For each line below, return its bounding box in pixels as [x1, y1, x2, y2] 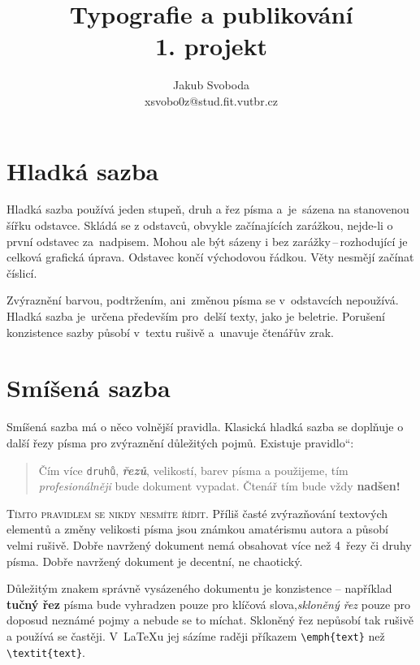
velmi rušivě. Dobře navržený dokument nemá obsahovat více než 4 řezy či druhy [6, 536, 412, 553]
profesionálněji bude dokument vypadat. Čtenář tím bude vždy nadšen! [38, 477, 401, 494]
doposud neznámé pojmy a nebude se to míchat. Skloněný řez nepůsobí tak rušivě [6, 611, 414, 628]
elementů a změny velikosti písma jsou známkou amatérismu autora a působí [6, 520, 388, 538]
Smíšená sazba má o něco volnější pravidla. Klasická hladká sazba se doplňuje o [6, 418, 404, 435]
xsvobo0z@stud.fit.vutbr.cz [145, 92, 278, 109]
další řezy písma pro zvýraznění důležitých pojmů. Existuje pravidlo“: [6, 434, 354, 451]
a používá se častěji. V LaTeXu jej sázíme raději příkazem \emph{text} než [6, 627, 385, 644]
